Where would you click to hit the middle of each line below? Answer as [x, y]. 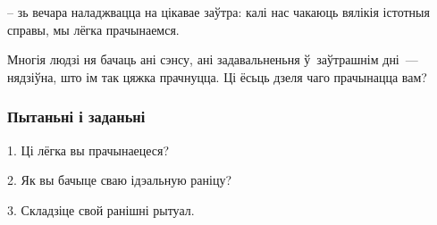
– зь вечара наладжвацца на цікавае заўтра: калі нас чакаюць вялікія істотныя [218, 12]
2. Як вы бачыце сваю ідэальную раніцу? [119, 180]
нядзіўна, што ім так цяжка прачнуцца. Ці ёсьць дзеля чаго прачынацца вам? [217, 76]
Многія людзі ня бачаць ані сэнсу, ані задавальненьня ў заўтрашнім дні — [213, 59]
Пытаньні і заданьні [76, 117]
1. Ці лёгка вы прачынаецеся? [88, 150]
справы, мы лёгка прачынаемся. [93, 29]
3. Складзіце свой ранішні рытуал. [101, 209]
